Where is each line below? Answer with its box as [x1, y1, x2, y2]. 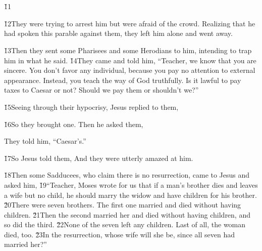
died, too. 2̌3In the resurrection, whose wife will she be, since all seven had [4, 229, 235, 239]
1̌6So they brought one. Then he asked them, [4, 118, 143, 129]
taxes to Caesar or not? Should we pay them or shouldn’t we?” [4, 85, 199, 95]
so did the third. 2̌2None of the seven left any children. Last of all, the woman [4, 219, 246, 230]
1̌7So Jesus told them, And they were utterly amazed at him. [4, 152, 193, 163]
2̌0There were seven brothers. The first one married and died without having [4, 199, 241, 210]
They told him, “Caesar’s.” [4, 136, 86, 146]
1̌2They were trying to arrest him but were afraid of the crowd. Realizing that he [4, 18, 255, 28]
